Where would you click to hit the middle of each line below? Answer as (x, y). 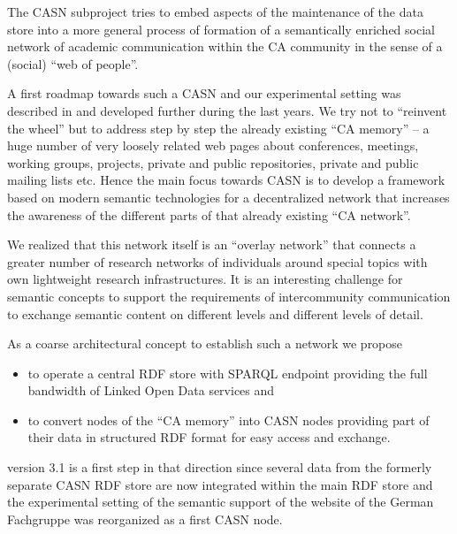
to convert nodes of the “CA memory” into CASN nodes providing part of (228, 420)
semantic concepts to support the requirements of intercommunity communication (229, 296)
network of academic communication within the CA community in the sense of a (225, 46)
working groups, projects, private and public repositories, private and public (213, 162)
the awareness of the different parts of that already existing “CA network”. (209, 214)
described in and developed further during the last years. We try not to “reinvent (227, 110)
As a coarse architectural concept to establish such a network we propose (205, 343)
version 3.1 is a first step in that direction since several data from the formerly (220, 467)
